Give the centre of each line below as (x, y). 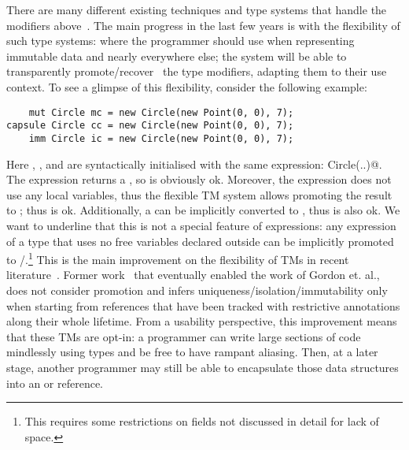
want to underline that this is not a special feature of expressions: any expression (201, 225)
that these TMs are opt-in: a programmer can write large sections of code (184, 336)
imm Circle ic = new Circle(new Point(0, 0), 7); (161, 138)
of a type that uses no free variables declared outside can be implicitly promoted (200, 241)
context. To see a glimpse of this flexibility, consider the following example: (187, 86)
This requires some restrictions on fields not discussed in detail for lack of (202, 421)
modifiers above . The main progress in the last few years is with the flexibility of (203, 25)
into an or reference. (55, 383)
